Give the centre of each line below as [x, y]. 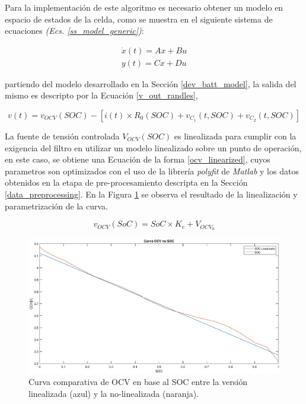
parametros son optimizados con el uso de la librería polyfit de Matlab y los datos [152, 171]
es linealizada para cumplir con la [235, 136]
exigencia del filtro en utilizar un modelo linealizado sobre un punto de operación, [153, 147]
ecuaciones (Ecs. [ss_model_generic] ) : [74, 31]
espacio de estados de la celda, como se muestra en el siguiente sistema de [139, 19]
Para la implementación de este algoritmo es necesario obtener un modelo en [144, 7]
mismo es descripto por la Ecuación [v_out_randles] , [101, 95]
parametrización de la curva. [56, 206]
